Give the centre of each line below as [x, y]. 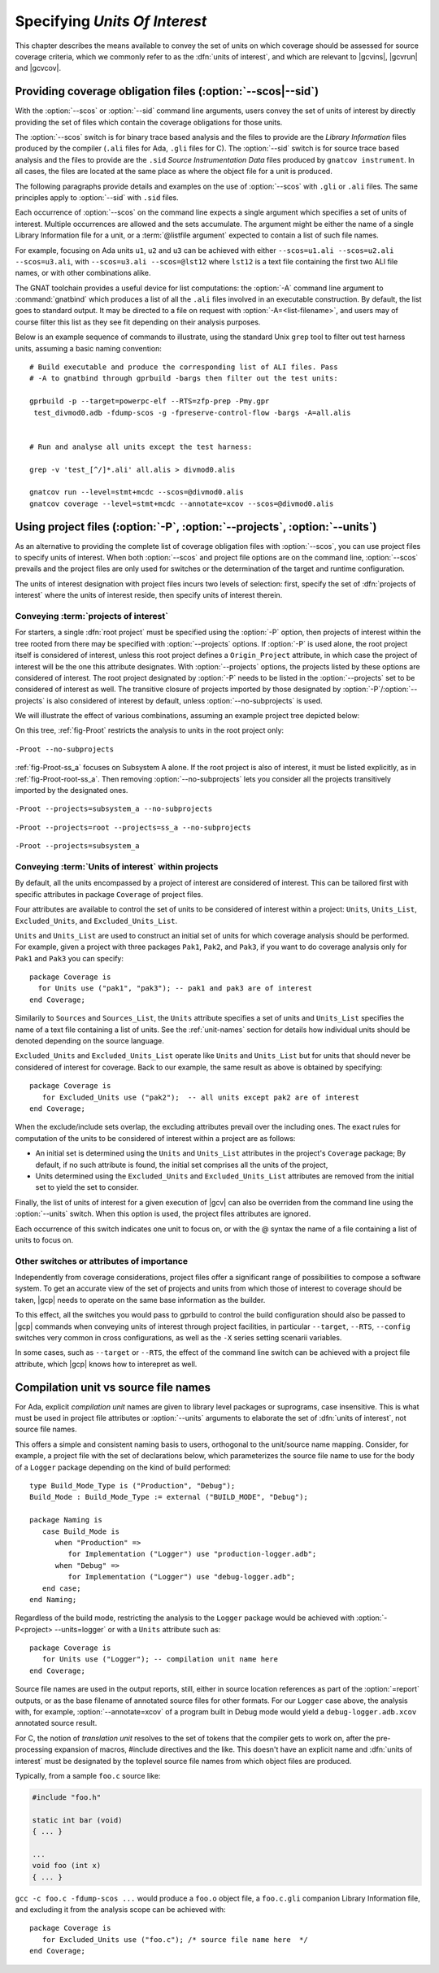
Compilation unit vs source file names [113, 1387]
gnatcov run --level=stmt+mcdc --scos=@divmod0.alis [137, 492]
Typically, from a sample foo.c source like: [88, 1776]
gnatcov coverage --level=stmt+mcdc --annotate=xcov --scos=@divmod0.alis [182, 503]
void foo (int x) [67, 1866]
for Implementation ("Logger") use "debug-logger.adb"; [182, 1577]
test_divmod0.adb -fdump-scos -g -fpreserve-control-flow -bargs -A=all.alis [192, 412]
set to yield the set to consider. [87, 1187]
